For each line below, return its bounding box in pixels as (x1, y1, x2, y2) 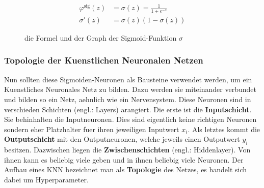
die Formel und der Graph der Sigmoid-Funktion (24, 32, 177, 43)
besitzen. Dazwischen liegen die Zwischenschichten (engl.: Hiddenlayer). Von (4, 144, 251, 155)
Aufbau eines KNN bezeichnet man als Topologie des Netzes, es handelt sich (4, 164, 247, 175)
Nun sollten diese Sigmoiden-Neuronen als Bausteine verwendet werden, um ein (4, 74, 252, 84)
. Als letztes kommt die (188, 123, 260, 134)
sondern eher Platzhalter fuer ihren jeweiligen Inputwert (4, 123, 179, 134)
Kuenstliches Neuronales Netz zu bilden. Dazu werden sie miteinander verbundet (4, 84, 256, 95)
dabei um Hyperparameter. (4, 174, 89, 184)
